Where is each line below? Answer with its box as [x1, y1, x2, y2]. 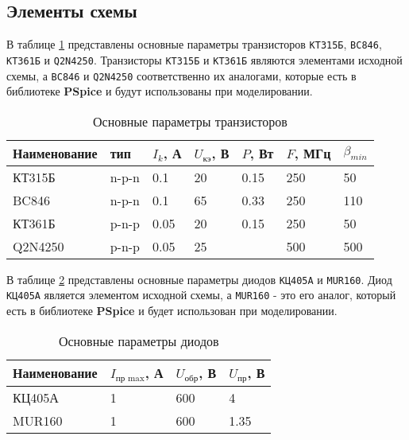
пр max [115, 373, 145, 383]
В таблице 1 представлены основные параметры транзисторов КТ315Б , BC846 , [6, 36, 382, 53]
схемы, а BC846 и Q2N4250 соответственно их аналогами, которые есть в [6, 67, 357, 84]
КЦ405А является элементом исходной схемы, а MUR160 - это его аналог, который [6, 286, 396, 303]
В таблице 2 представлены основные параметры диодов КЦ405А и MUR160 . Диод [6, 271, 392, 287]
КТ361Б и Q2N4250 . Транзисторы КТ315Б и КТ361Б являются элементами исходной [6, 51, 403, 68]
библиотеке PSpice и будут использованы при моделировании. [6, 83, 313, 99]
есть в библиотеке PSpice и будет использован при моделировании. [6, 302, 338, 319]
